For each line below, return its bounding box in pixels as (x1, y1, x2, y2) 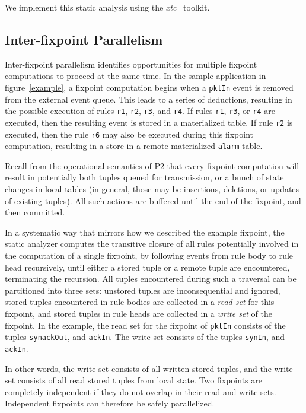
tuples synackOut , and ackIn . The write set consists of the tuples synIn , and (5, 331, 285, 343)
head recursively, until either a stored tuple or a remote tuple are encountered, (5, 260, 290, 273)
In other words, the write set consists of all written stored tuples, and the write (5, 362, 293, 374)
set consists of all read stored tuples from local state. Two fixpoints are (5, 374, 262, 386)
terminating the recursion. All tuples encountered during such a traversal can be (5, 272, 297, 285)
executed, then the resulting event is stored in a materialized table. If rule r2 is (5, 116, 293, 128)
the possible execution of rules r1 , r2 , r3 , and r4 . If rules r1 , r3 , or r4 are (5, 104, 275, 117)
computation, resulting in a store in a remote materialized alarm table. (5, 139, 263, 152)
